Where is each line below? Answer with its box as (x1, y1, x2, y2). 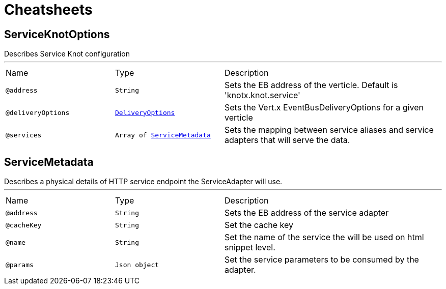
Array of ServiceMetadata (115, 131, 211, 139)
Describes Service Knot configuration (4, 49, 130, 59)
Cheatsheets (4, 1, 93, 18)
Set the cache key (225, 220, 293, 230)
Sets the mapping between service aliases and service (225, 125, 434, 135)
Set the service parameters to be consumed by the (225, 254, 419, 265)
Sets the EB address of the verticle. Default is (225, 80, 398, 91)
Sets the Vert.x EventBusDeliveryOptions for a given (225, 102, 424, 113)
